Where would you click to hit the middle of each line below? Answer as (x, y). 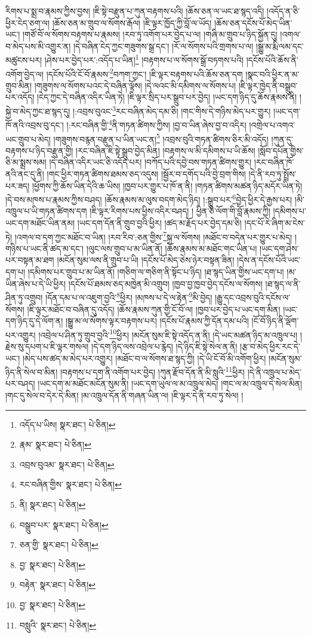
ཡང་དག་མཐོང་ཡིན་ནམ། (40, 223)
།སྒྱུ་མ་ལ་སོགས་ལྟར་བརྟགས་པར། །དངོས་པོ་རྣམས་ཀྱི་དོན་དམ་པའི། (157, 321)
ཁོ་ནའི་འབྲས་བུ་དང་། (35, 124)
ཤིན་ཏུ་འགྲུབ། (24, 297)
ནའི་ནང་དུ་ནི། (25, 174)
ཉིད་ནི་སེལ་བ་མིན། (32, 372)
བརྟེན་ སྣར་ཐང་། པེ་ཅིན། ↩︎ (58, 585)
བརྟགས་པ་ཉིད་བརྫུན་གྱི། (39, 150)
